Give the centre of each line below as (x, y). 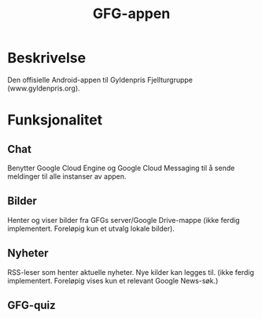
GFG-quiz (31, 305)
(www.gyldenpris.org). (44, 88)
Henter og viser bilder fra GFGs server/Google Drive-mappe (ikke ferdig (124, 220)
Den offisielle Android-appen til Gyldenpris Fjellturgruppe (100, 80)
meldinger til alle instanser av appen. (67, 176)
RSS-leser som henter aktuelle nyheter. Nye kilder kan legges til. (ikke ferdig (131, 272)
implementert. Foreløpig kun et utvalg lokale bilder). (91, 228)
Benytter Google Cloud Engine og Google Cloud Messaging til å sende (121, 168)
